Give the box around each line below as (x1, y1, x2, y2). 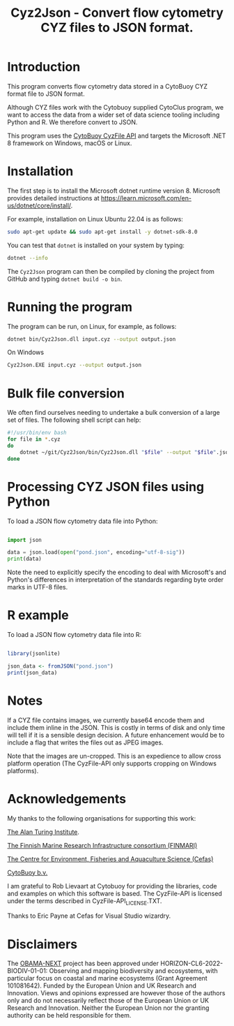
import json (7, 536, 42, 543)
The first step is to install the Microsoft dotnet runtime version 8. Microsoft (7, 186, 221, 195)
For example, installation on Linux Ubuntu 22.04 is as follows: (7, 214, 183, 223)
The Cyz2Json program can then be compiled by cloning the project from (7, 267, 214, 275)
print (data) (7, 555, 42, 563)
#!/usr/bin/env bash (7, 430, 68, 437)
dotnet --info (7, 254, 49, 261)
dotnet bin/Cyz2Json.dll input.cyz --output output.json (7, 335, 176, 343)
